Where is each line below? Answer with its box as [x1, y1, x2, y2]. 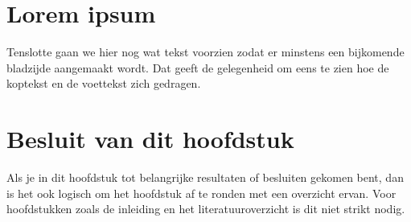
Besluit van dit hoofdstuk [6, 122, 294, 155]
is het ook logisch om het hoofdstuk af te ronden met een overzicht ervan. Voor [6, 184, 397, 201]
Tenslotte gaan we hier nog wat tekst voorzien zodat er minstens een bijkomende [6, 43, 405, 60]
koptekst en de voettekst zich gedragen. [6, 75, 201, 92]
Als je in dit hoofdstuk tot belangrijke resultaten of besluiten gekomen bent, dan [6, 169, 404, 186]
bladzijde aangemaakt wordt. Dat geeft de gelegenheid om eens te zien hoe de [6, 59, 389, 76]
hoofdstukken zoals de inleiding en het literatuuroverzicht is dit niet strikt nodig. [6, 200, 405, 217]
